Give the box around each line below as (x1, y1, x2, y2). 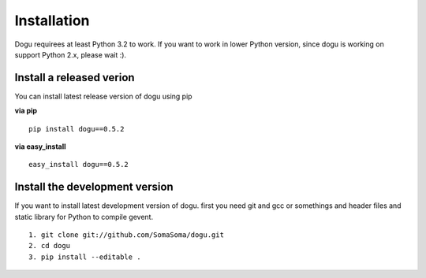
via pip (14, 106, 38, 116)
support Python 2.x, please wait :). (14, 50, 126, 59)
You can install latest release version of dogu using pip (14, 91, 192, 101)
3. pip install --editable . (28, 252, 141, 261)
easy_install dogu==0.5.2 (28, 160, 129, 169)
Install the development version (14, 180, 174, 194)
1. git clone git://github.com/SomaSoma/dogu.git (28, 231, 225, 239)
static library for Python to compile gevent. (14, 212, 154, 221)
